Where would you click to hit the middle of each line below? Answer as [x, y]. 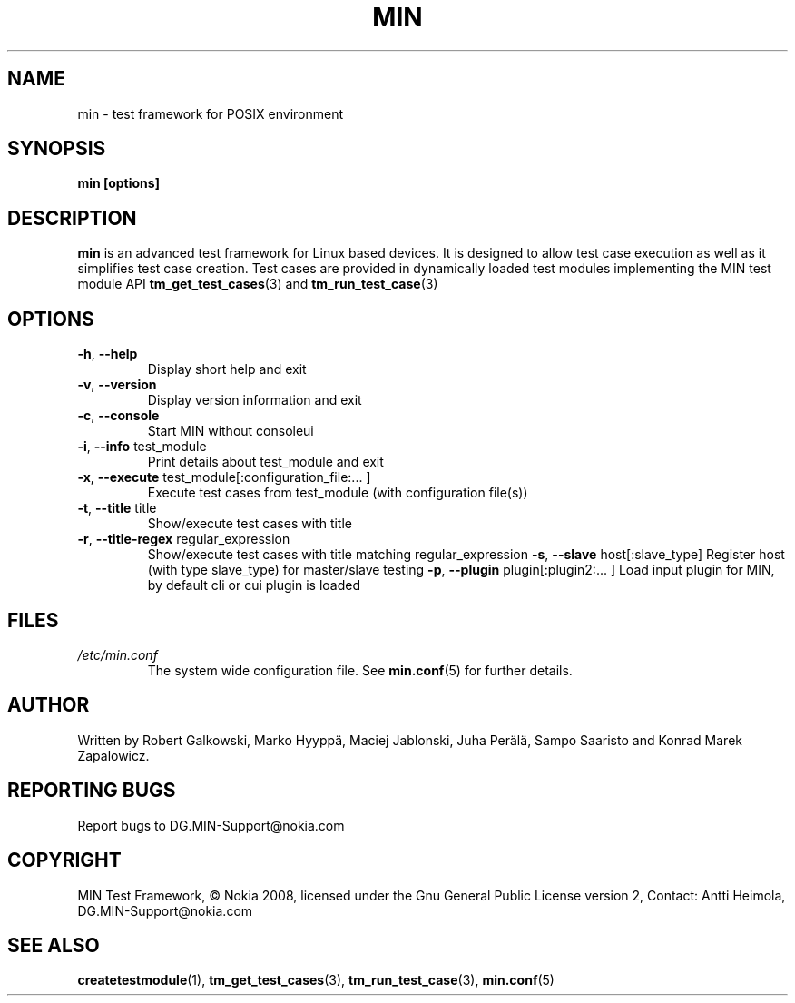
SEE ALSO [54, 945]
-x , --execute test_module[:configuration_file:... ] [224, 477]
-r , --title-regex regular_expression [184, 539]
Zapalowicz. [113, 755]
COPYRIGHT [64, 860]
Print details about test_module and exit [265, 462]
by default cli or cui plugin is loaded [254, 585]
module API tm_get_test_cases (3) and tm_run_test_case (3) [258, 284]
